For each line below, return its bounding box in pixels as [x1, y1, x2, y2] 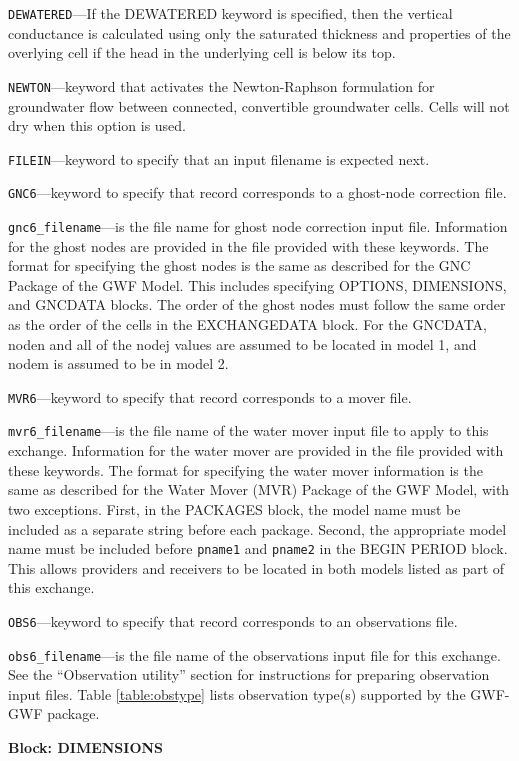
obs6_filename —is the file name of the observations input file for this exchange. [8, 644, 501, 665]
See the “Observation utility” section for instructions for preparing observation [8, 664, 490, 685]
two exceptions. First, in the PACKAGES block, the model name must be [8, 498, 461, 519]
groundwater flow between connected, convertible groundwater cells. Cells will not [8, 95, 510, 116]
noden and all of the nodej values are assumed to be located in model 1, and [8, 333, 477, 354]
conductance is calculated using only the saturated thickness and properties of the [8, 22, 511, 43]
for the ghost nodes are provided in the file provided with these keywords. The [8, 235, 489, 256]
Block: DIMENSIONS [8, 737, 164, 758]
